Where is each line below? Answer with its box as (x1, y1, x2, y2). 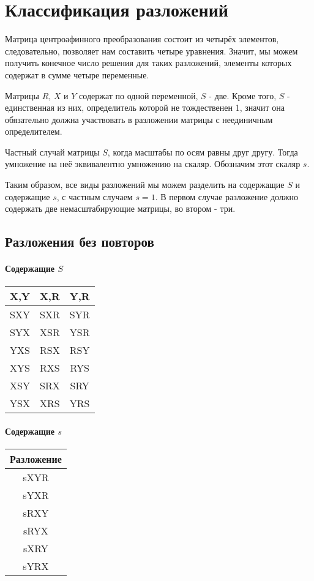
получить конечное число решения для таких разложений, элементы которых (5, 56, 292, 69)
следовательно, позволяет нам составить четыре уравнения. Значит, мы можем (5, 44, 298, 57)
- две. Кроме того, (209, 89, 277, 102)
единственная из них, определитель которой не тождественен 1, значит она (5, 101, 285, 114)
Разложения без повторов (5, 232, 154, 251)
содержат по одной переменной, (79, 89, 198, 102)
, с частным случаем (56, 190, 133, 203)
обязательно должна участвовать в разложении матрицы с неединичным (5, 113, 273, 126)
